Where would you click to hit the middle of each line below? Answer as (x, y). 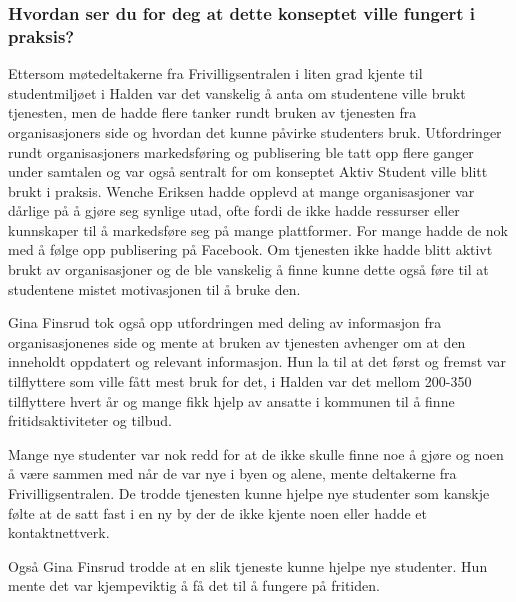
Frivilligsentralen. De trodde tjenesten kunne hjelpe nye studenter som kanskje (249, 493)
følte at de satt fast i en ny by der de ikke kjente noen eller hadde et (218, 512)
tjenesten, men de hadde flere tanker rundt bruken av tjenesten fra (212, 112)
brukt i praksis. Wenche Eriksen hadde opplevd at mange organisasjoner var (241, 190)
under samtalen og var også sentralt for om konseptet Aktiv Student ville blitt (248, 171)
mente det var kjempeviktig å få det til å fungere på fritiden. (194, 585)
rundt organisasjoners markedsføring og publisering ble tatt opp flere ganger (241, 151)
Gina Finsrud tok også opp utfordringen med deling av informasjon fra (225, 322)
